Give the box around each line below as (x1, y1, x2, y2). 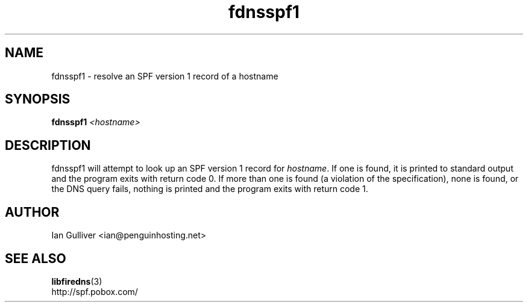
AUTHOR (5, 204, 60, 220)
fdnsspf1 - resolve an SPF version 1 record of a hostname (51, 70, 278, 81)
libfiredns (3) (51, 276, 102, 287)
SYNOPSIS (5, 91, 71, 107)
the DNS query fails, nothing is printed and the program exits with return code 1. (51, 184, 368, 194)
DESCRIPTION (5, 137, 91, 153)
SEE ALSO (5, 250, 66, 266)
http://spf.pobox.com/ (51, 286, 138, 297)
